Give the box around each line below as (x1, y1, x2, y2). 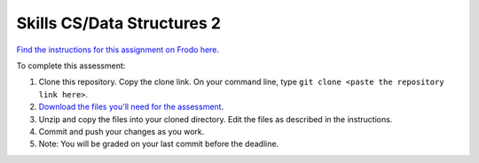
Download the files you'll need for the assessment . (38, 102, 224, 113)
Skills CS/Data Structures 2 (16, 13, 222, 33)
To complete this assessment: (16, 60, 126, 71)
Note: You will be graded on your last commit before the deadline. (38, 138, 279, 150)
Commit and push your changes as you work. (38, 126, 205, 136)
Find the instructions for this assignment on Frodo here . (16, 44, 220, 55)
